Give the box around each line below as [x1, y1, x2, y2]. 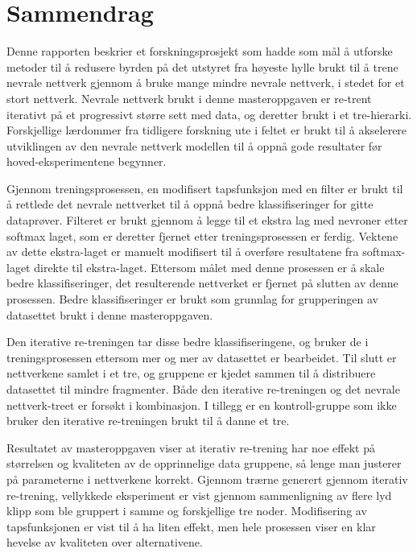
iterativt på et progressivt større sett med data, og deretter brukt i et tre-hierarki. [6, 105, 412, 122]
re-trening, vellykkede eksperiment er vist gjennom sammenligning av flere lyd [6, 486, 392, 503]
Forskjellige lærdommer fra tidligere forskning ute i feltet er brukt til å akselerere [6, 122, 407, 138]
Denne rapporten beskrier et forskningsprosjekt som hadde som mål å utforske [6, 43, 393, 60]
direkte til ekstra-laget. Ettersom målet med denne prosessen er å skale [34, 258, 385, 275]
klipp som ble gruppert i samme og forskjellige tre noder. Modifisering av [6, 502, 367, 519]
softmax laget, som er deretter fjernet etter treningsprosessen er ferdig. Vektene [6, 227, 398, 244]
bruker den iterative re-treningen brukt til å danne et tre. [6, 412, 290, 429]
